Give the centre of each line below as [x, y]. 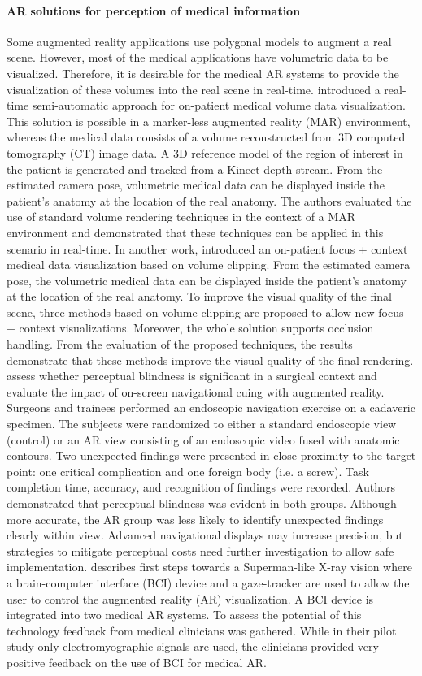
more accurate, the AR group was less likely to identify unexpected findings [195, 519]
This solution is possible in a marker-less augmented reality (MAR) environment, [209, 121]
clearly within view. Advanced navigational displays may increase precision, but [205, 535]
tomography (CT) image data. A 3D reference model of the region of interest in [205, 152]
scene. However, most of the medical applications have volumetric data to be [198, 57]
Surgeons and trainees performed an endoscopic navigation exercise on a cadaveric [211, 407]
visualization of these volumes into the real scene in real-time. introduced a [194, 89]
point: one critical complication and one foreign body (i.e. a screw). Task [188, 471]
